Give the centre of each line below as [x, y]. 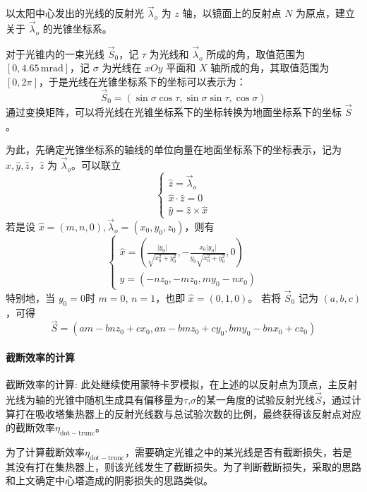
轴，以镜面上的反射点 [232, 13]
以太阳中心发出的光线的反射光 [75, 13]
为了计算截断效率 [45, 451]
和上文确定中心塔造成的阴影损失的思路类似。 [109, 480]
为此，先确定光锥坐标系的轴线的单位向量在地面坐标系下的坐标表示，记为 [174, 150]
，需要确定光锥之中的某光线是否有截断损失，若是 [238, 451]
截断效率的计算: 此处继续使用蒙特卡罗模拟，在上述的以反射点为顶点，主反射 [182, 384]
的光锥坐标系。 [77, 29]
